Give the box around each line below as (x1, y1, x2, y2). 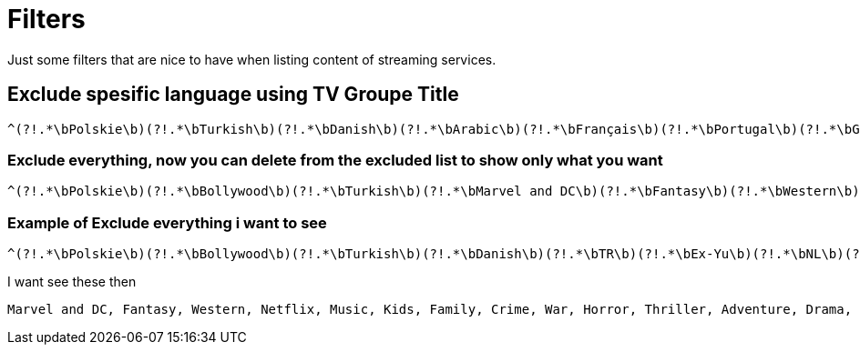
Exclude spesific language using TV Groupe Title (7, 83, 459, 106)
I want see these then (7, 274, 137, 290)
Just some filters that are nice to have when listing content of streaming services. (7, 51, 497, 67)
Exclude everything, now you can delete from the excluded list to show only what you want (7, 150, 663, 169)
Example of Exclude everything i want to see (7, 213, 327, 232)
